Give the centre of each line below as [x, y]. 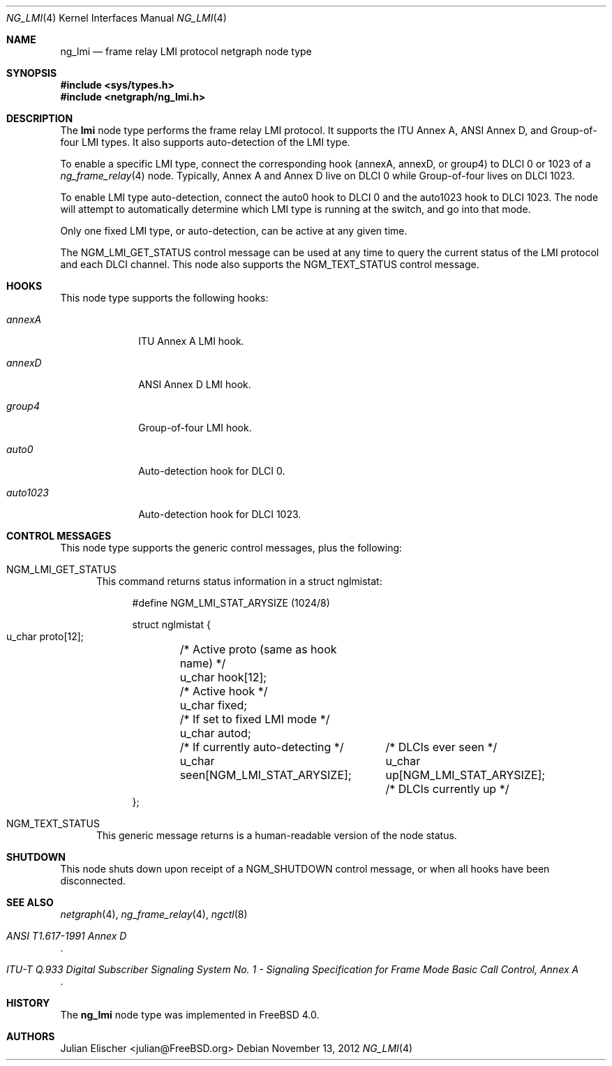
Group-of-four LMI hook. [195, 428]
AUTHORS [31, 1036]
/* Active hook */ [224, 691]
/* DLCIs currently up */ [447, 789]
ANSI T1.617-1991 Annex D [67, 936]
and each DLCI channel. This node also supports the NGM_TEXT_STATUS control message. [270, 264]
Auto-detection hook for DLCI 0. [212, 471]
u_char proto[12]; [45, 636]
